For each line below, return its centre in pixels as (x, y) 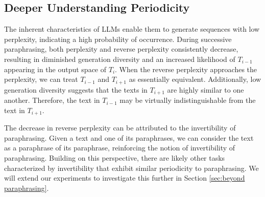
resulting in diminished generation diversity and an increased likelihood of (120, 59)
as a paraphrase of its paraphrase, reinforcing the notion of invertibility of (120, 148)
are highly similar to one (206, 89)
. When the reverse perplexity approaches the (186, 69)
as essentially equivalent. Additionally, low (195, 79)
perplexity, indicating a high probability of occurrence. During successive (118, 39)
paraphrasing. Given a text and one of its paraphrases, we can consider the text (129, 137)
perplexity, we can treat (41, 79)
